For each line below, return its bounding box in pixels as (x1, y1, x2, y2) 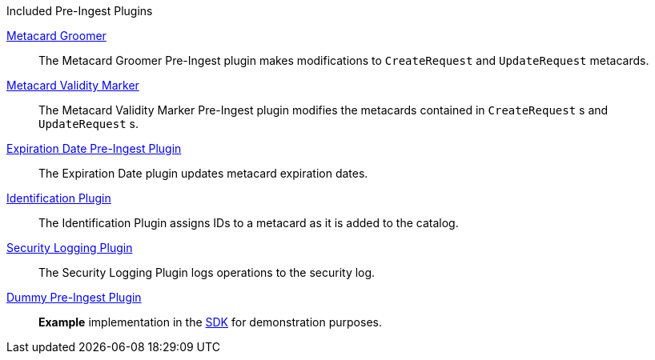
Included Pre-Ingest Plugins (6, 4, 153, 18)
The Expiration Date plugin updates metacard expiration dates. (38, 166, 368, 180)
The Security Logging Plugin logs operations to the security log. (38, 266, 376, 279)
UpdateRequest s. (38, 117, 139, 130)
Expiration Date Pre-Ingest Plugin (6, 142, 182, 155)
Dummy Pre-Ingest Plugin (6, 290, 142, 304)
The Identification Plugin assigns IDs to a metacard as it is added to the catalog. (38, 216, 459, 230)
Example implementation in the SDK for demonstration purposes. (38, 315, 382, 329)
